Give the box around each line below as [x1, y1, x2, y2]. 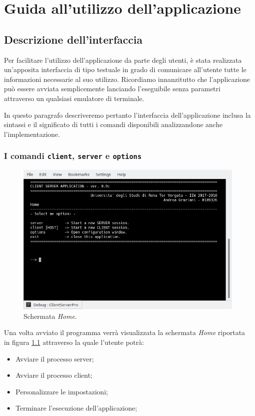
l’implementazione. [4, 129, 60, 139]
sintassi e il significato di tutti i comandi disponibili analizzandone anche [4, 119, 223, 130]
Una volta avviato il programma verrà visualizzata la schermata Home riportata [4, 327, 245, 338]
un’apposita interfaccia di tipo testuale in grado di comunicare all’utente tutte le [4, 64, 247, 75]
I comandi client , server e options [4, 150, 142, 162]
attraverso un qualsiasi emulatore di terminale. [4, 93, 144, 103]
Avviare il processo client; [15, 370, 92, 380]
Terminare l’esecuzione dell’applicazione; [15, 403, 137, 413]
